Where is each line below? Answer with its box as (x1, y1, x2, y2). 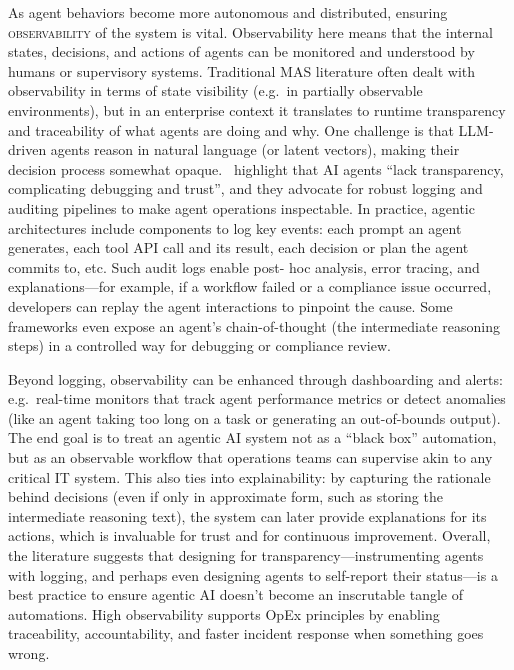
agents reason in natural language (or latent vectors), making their (50, 139, 460, 160)
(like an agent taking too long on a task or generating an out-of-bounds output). (8, 407, 501, 428)
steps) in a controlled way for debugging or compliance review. (8, 335, 391, 356)
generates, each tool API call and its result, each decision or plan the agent (8, 237, 469, 258)
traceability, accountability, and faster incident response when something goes (8, 623, 484, 644)
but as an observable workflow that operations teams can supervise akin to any (8, 447, 493, 468)
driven (8, 139, 47, 160)
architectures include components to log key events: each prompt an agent (8, 217, 462, 238)
